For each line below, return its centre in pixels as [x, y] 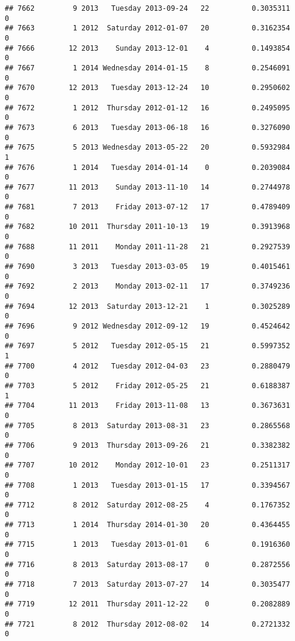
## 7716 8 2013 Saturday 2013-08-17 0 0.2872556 [147, 564]
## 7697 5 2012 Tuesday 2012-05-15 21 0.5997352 [147, 346]
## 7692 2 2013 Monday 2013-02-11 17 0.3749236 [147, 287]
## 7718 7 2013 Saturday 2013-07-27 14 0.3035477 [147, 585]
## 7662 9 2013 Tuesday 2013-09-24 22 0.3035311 [147, 8]
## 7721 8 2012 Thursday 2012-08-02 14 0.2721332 [147, 624]
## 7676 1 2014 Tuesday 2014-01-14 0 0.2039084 [147, 167]
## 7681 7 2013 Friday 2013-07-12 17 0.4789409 [147, 207]
